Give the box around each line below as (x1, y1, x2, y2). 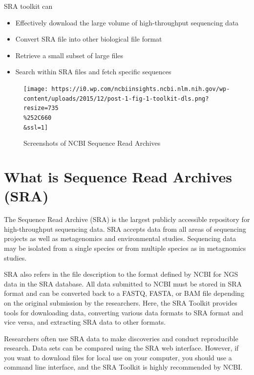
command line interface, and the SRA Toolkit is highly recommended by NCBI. (4, 362, 243, 372)
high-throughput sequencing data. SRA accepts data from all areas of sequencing (4, 223, 246, 234)
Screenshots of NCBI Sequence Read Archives (23, 138, 161, 148)
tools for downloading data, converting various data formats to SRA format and (4, 307, 243, 317)
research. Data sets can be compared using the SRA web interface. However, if (4, 343, 239, 353)
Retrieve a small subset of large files (15, 50, 124, 60)
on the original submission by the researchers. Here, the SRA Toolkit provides (4, 297, 237, 308)
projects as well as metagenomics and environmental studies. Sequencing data (4, 233, 236, 243)
